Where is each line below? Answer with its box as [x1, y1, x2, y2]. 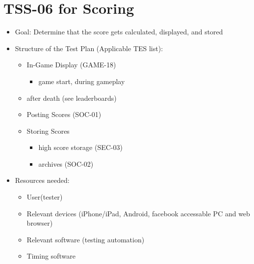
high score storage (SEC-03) [38, 142, 123, 152]
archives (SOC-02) [38, 158, 94, 169]
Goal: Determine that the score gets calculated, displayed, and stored [15, 27, 223, 37]
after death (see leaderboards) [26, 92, 117, 103]
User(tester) [26, 192, 63, 202]
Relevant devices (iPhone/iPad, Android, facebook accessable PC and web [26, 208, 250, 218]
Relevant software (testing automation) [26, 234, 145, 244]
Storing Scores [26, 125, 70, 136]
